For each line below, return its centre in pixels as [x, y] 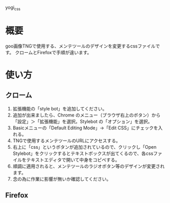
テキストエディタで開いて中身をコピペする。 [73, 160]
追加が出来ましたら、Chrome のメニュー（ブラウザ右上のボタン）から [87, 115]
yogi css [13, 8]
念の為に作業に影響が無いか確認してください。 [62, 179]
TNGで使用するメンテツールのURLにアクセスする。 [67, 141]
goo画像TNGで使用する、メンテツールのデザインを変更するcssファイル [80, 46]
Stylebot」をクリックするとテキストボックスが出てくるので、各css [83, 153]
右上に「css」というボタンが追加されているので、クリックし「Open [84, 147]
